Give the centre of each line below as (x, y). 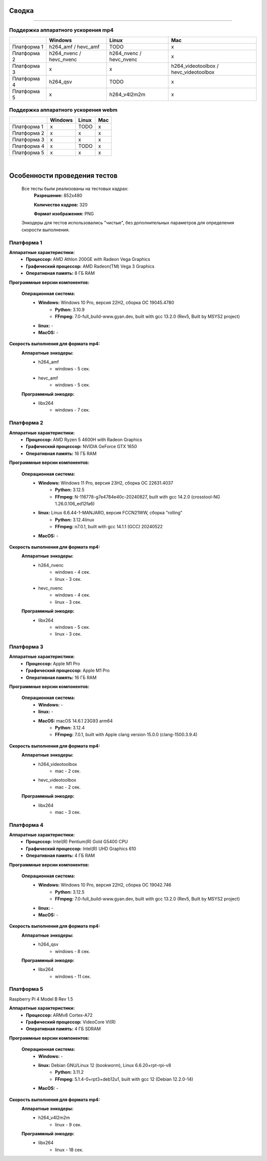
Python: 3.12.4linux (75, 519)
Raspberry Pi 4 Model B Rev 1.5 (41, 999)
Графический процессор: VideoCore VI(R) (71, 1022)
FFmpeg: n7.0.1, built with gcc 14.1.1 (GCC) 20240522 (109, 527)
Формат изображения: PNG (64, 214)
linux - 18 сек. (69, 1150)
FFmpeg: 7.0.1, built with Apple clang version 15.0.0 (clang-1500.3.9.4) (126, 735)
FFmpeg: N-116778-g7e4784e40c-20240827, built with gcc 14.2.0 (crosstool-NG (138, 497)
